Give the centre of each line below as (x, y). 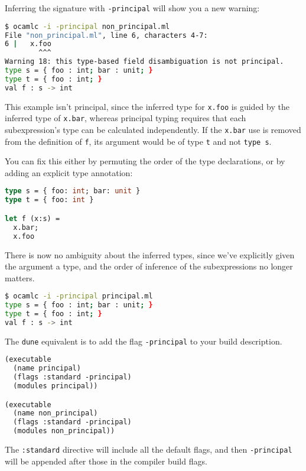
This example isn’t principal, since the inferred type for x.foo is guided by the (147, 106)
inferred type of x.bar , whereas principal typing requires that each (126, 118)
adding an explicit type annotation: (69, 172)
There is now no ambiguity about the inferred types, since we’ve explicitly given (150, 254)
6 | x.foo (28, 44)
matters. (20, 277)
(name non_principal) (56, 413)
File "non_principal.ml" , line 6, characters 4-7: (106, 35)
